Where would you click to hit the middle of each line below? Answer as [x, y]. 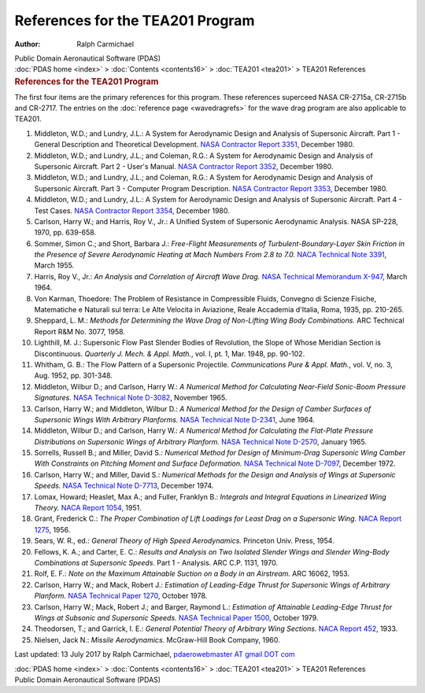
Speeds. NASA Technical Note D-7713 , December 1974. [124, 486]
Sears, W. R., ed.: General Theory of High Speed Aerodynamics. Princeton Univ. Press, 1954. [184, 541]
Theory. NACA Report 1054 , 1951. [88, 508]
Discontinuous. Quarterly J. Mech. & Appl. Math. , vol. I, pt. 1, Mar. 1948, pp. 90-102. [170, 353]
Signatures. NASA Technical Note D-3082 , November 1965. [131, 398]
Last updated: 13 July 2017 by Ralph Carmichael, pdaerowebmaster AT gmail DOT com [155, 654]
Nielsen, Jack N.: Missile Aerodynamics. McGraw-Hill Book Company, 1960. [157, 640]
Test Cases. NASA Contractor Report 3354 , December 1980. [132, 210]
